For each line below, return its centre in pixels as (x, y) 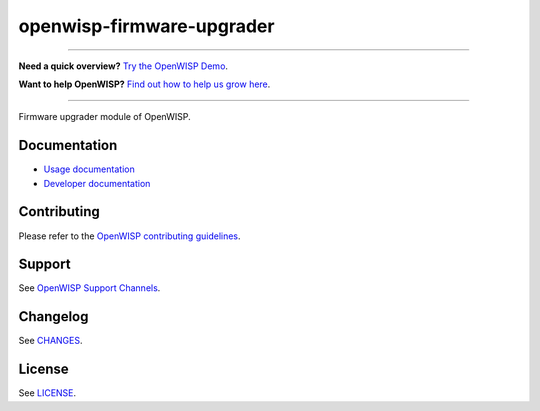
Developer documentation (97, 183)
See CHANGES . (50, 341)
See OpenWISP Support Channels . (89, 288)
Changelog (53, 316)
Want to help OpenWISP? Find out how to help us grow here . (144, 84)
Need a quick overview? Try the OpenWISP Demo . (123, 66)
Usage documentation (89, 169)
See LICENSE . (47, 393)
